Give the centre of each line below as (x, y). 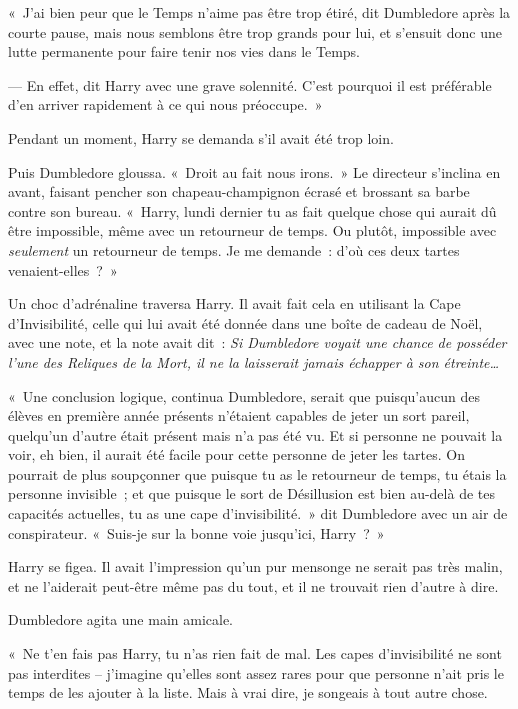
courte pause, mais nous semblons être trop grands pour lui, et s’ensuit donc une (255, 31)
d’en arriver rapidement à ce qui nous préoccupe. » (165, 104)
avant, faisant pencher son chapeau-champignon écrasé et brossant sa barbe (239, 191)
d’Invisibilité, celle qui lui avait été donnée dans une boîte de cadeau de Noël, (245, 322)
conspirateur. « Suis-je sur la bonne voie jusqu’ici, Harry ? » (196, 532)
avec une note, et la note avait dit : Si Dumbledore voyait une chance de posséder (257, 342)
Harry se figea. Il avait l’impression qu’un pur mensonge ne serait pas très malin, (255, 566)
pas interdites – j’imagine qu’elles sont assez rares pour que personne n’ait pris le (256, 672)
